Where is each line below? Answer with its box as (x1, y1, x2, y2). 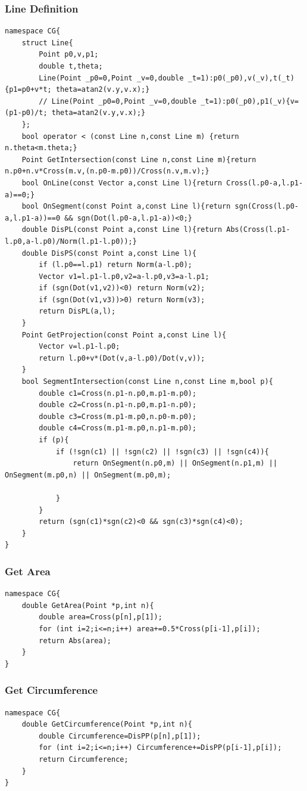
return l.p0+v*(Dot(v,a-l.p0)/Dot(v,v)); (39, 353, 205, 362)
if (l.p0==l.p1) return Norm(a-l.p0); (39, 260, 192, 269)
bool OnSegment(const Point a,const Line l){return (21, 202, 231, 211)
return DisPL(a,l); (39, 307, 116, 316)
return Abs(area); (39, 636, 111, 645)
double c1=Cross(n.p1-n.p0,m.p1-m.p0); (39, 389, 197, 398)
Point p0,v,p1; (39, 50, 99, 59)
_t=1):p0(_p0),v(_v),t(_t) (187, 73, 295, 82)
